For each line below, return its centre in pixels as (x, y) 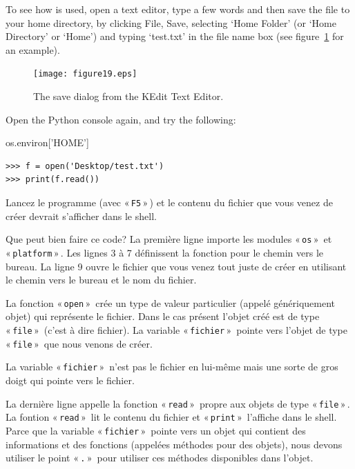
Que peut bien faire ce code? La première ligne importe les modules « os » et (169, 239)
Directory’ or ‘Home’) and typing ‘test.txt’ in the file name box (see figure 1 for (175, 36)
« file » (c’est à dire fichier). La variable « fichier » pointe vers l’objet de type (176, 330)
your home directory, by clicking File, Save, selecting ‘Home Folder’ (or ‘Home (171, 22)
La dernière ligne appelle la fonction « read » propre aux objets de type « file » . (178, 403)
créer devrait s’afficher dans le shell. (81, 216)
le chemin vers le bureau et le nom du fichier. (101, 280)
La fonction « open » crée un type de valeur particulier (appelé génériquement (171, 302)
